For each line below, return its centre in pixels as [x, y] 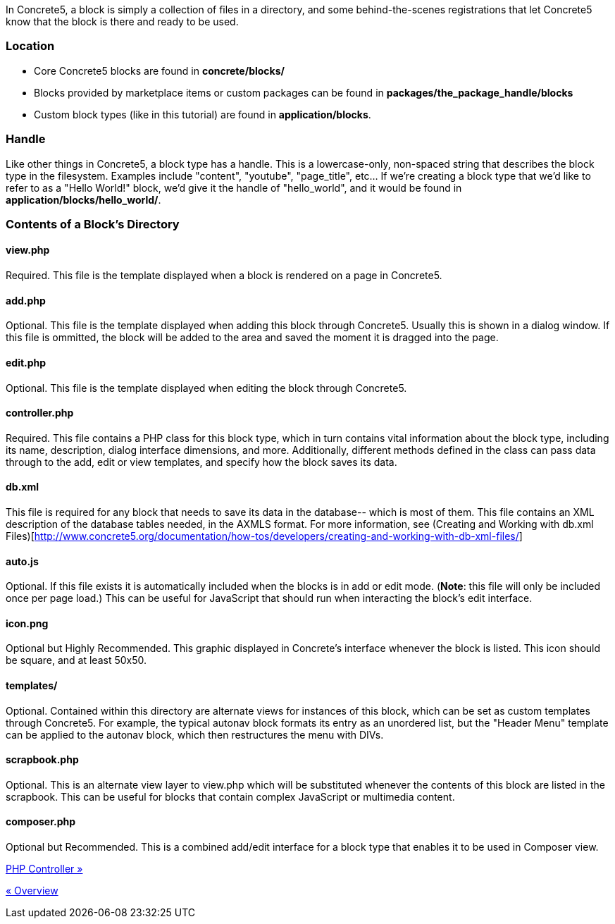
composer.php [41, 822]
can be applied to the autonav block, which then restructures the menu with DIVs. [195, 734]
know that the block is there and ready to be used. [122, 21]
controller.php [40, 413]
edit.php [26, 362]
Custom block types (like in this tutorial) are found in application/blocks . [203, 114]
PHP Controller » [44, 869]
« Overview [32, 891]
